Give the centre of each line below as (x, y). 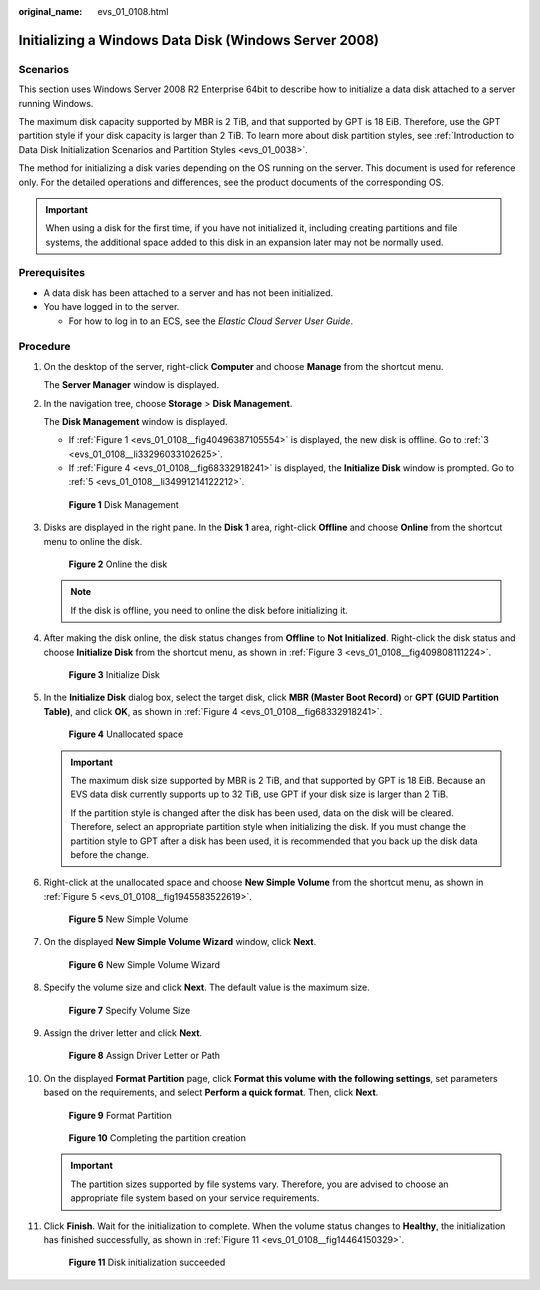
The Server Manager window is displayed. (131, 385)
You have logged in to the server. (111, 307)
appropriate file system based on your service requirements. (195, 1198)
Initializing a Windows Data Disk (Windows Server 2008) (199, 40)
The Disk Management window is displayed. (135, 421)
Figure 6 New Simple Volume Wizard (144, 964)
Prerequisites (51, 273)
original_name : (50, 11)
